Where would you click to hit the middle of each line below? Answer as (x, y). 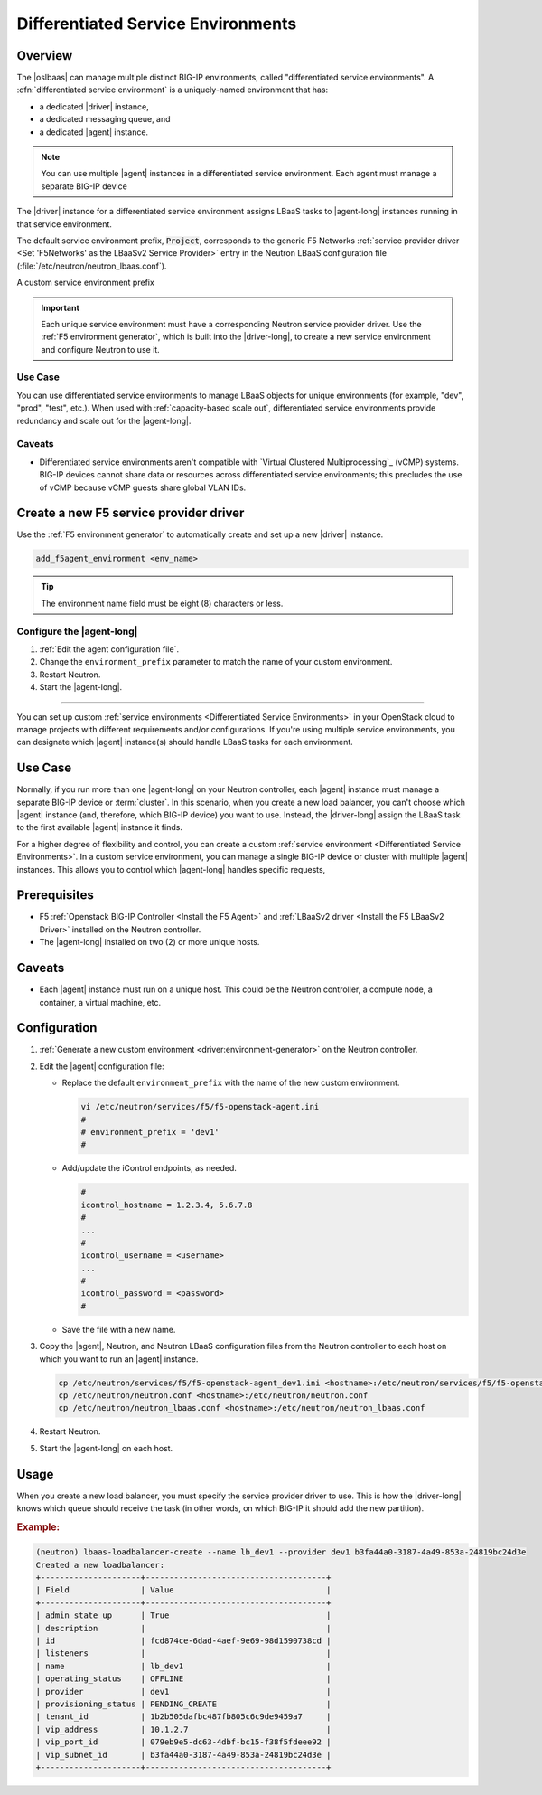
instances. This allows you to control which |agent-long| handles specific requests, (171, 869)
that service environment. (65, 224)
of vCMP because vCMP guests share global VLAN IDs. (143, 487)
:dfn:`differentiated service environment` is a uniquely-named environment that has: (173, 90)
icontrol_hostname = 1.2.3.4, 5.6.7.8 (167, 1205)
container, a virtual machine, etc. (100, 1002)
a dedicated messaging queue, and (105, 119)
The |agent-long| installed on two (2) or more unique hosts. (150, 942)
